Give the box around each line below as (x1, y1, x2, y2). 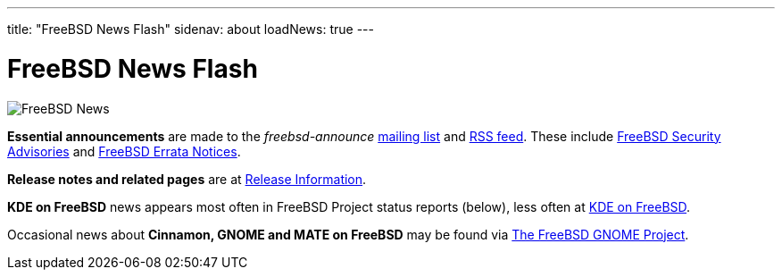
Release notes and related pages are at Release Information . (7, 171, 367, 187)
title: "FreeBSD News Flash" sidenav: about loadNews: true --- (7, 21, 374, 37)
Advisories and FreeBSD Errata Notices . (7, 143, 241, 159)
